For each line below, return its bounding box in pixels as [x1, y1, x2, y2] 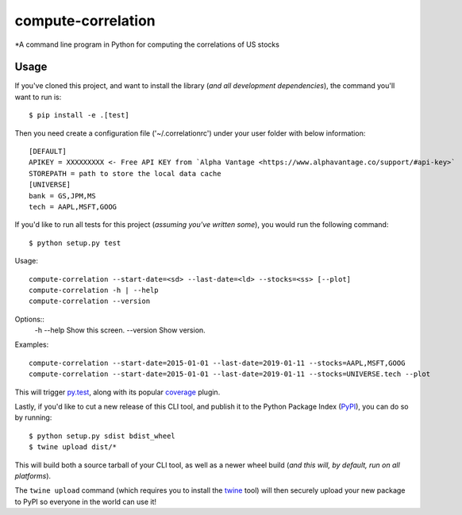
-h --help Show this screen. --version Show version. [34, 325, 206, 335]
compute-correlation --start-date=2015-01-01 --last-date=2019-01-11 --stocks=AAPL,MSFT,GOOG [29, 358, 406, 367]
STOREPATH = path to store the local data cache [29, 169, 221, 178]
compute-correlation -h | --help [29, 286, 159, 294]
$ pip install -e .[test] [29, 111, 130, 120]
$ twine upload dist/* [29, 443, 117, 452]
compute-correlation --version [29, 297, 151, 306]
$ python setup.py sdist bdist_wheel [29, 431, 176, 440]
